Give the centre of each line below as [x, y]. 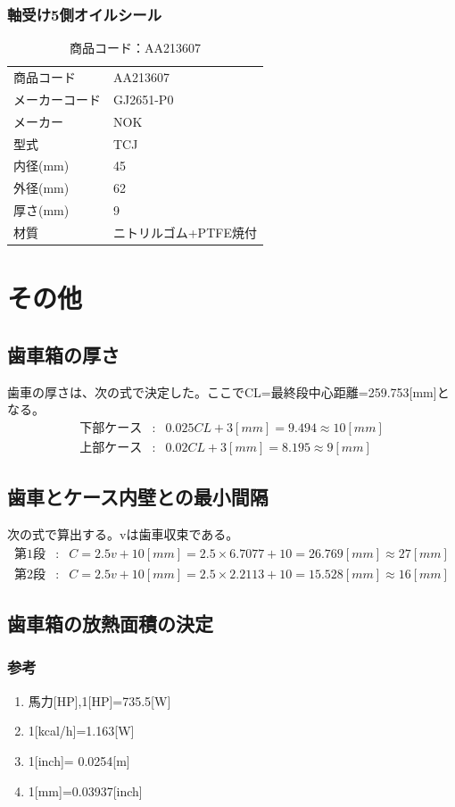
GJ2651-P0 [144, 99]
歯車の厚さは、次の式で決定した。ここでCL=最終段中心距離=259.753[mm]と [228, 391]
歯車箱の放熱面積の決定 [110, 624]
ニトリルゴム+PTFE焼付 [185, 232]
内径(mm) [41, 166]
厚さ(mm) [41, 210]
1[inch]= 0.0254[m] [79, 760]
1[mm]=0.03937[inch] [85, 790]
